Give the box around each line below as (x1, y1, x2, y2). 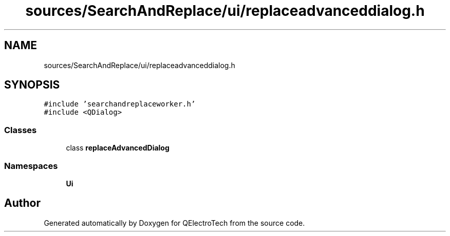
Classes (4, 124, 37, 135)
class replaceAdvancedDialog (66, 143, 170, 153)
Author (4, 197, 41, 210)
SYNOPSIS (4, 78, 60, 92)
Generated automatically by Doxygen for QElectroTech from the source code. (44, 218, 305, 227)
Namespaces (4, 160, 58, 171)
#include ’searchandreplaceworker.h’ (44, 100, 196, 109)
